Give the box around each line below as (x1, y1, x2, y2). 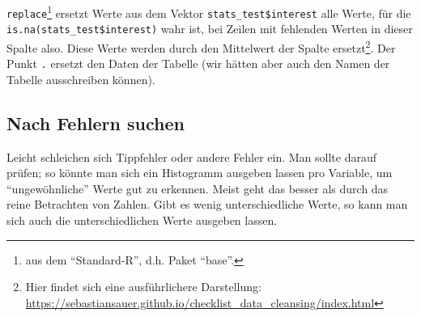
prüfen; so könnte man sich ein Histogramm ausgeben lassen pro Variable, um (6, 164, 393, 181)
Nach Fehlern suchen (6, 110, 185, 135)
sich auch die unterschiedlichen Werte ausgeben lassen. (6, 212, 278, 229)
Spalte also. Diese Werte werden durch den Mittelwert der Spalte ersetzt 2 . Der (6, 36, 396, 56)
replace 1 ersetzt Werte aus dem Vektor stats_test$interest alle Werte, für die (6, 2, 411, 21)
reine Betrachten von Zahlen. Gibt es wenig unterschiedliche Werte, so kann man (6, 196, 408, 213)
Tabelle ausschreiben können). (6, 70, 155, 87)
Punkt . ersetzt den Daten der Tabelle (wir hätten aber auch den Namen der (6, 55, 390, 72)
